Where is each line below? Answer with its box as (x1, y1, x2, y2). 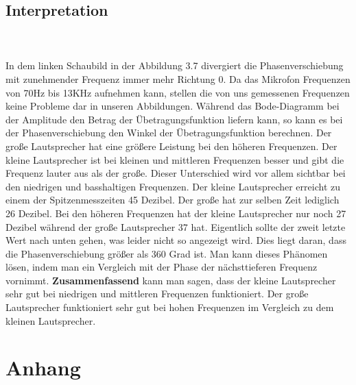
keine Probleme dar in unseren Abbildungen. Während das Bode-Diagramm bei (5, 99, 340, 113)
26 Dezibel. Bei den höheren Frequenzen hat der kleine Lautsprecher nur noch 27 (5, 206, 346, 220)
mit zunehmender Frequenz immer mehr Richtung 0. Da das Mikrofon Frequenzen (5, 71, 351, 86)
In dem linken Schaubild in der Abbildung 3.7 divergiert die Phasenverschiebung (5, 58, 344, 73)
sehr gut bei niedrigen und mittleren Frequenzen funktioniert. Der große (5, 286, 309, 301)
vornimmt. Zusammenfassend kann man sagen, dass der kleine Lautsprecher (5, 273, 336, 287)
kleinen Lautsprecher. (5, 313, 96, 327)
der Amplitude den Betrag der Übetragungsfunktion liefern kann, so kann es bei (5, 112, 343, 126)
